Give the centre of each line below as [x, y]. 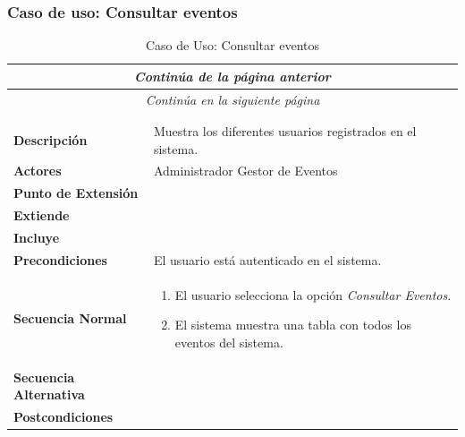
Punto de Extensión [76, 193]
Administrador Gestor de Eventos [245, 171]
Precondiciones [60, 259]
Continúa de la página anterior [232, 76]
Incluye [37, 237]
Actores [38, 171]
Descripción [51, 139]
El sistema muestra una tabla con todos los [293, 325]
